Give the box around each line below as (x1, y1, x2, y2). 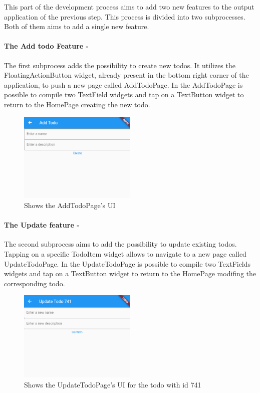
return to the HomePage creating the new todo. (4, 99, 150, 109)
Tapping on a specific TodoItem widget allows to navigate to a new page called (4, 249, 246, 259)
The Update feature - (4, 220, 80, 230)
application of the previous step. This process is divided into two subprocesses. (4, 11, 245, 22)
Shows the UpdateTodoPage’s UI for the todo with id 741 (24, 379, 201, 389)
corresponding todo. (4, 278, 65, 288)
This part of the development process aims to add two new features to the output (4, 2, 254, 12)
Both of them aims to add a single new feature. (4, 21, 149, 32)
